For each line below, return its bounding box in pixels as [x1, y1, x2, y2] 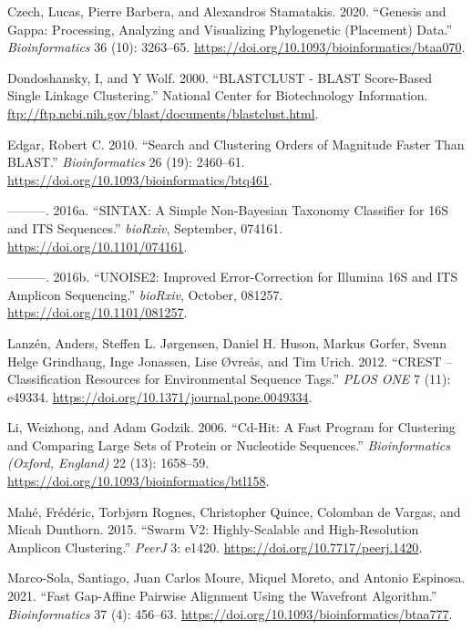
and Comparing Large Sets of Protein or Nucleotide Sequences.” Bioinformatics [7, 435, 450, 454]
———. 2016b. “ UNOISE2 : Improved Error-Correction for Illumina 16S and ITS [7, 267, 458, 286]
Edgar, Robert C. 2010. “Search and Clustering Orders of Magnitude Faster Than [7, 134, 465, 153]
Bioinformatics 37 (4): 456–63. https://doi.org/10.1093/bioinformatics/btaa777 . [7, 604, 453, 623]
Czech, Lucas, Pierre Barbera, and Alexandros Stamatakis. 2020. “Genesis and [7, 2, 446, 20]
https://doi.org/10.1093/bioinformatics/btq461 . [7, 170, 272, 189]
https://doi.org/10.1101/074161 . [7, 236, 188, 255]
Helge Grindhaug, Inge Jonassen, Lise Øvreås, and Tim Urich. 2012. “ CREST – [7, 351, 453, 370]
